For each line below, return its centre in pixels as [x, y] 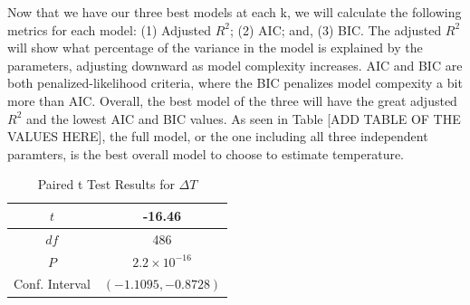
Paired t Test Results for [106, 184]
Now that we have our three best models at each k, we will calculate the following [235, 12]
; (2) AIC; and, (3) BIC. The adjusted [336, 29]
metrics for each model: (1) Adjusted [109, 29]
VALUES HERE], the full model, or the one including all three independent [218, 136]
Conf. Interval [52, 284]
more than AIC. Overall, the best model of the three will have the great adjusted [232, 100]
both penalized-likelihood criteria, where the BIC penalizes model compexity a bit [235, 83]
